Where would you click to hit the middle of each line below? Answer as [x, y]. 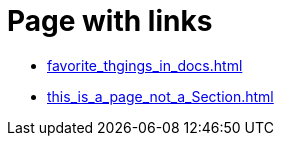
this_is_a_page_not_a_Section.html [160, 96]
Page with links [110, 21]
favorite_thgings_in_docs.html [145, 65]
